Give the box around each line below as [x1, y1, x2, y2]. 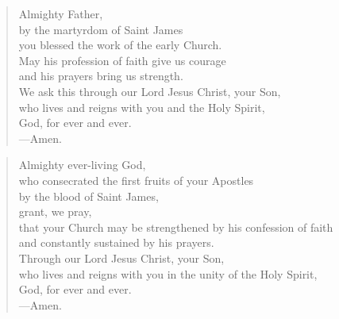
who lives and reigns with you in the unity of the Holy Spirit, [18, 265, 318, 282]
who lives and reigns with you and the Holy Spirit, [18, 98, 265, 115]
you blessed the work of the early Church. [18, 37, 222, 53]
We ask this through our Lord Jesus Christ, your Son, [18, 83, 281, 99]
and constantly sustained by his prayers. [18, 234, 214, 251]
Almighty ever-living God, [18, 156, 146, 173]
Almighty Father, [18, 6, 103, 21]
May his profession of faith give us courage [18, 52, 226, 68]
